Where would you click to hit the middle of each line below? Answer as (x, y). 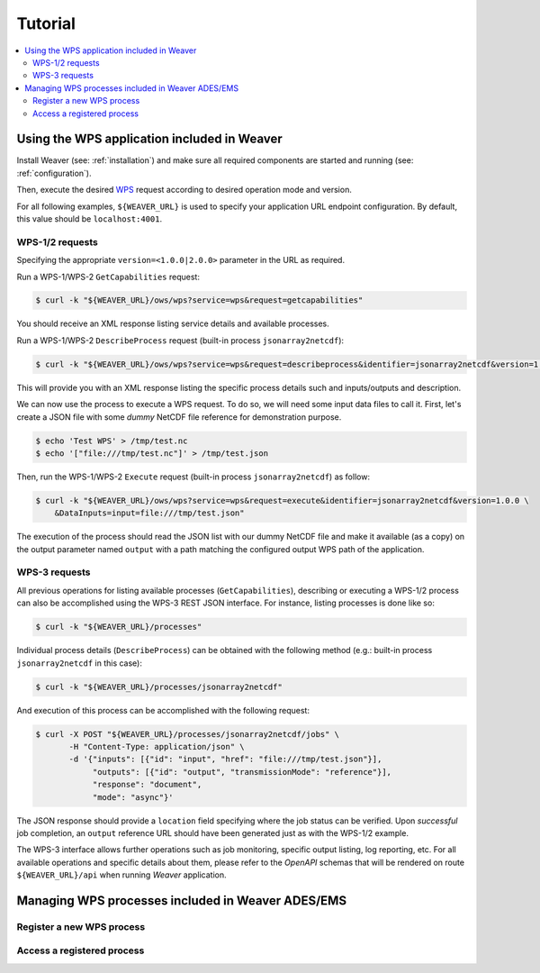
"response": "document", (147, 785)
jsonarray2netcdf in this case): (80, 663)
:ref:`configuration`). (54, 173)
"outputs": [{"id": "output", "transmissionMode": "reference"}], (242, 772)
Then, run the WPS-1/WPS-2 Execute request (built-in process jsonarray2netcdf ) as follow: (193, 477)
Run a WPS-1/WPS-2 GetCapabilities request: (108, 277)
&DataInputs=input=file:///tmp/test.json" (149, 513)
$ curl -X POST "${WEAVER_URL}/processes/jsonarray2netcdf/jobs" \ (188, 734)
